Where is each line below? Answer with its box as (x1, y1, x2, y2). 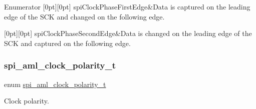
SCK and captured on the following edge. (4, 37, 131, 48)
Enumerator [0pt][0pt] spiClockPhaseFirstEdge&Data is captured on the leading (4, 1, 250, 11)
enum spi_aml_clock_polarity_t (4, 78, 106, 89)
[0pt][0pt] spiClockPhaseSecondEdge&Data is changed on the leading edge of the (4, 28, 252, 38)
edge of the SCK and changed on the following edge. (4, 11, 165, 21)
